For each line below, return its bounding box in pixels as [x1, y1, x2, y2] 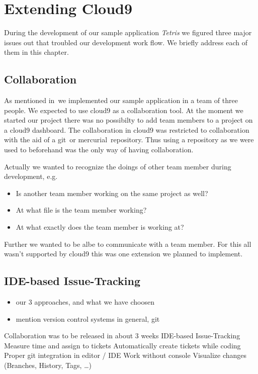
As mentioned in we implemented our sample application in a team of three [4, 95, 238, 106]
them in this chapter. [4, 47, 69, 57]
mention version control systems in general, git [16, 313, 160, 324]
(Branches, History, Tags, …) [4, 360, 92, 370]
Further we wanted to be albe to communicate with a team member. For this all [4, 238, 251, 249]
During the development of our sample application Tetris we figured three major [4, 27, 252, 38]
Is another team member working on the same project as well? [16, 188, 208, 198]
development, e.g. [4, 171, 58, 181]
